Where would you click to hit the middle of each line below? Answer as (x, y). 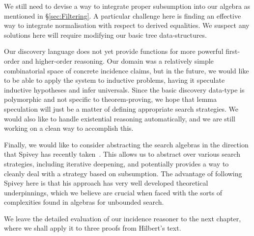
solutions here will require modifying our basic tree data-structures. (105, 35)
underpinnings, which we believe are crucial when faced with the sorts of (113, 192)
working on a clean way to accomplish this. (69, 128)
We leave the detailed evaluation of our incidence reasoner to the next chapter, (123, 218)
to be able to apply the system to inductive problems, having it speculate (114, 80)
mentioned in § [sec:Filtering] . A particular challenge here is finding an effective (123, 15)
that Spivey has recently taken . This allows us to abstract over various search (122, 154)
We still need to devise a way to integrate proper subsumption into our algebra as (127, 6)
